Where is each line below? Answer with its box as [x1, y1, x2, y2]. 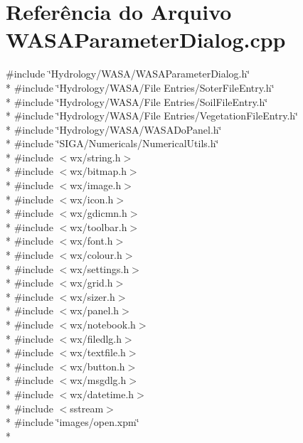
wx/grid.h [70, 275, 113, 290]
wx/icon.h [70, 191, 114, 206]
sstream [70, 400, 104, 415]
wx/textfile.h [70, 345, 126, 360]
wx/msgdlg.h [70, 373, 127, 388]
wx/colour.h [70, 247, 122, 262]
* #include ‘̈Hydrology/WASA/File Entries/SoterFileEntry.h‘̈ [6, 80, 275, 95]
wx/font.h [70, 233, 113, 248]
